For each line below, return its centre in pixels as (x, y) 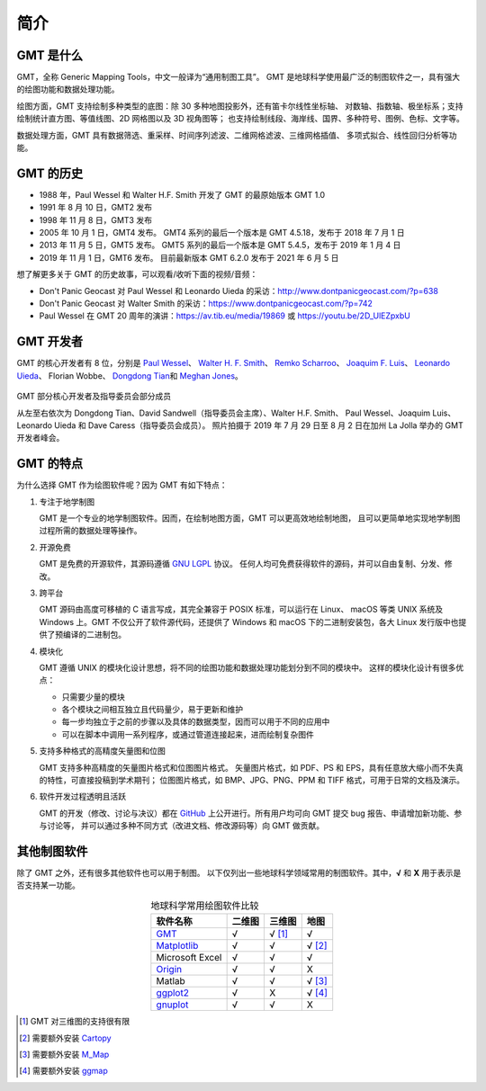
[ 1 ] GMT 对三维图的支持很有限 (75, 1022)
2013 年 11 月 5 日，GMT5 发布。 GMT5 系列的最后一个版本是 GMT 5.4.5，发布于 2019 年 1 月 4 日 (220, 245)
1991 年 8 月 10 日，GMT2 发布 (96, 208)
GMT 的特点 (50, 464)
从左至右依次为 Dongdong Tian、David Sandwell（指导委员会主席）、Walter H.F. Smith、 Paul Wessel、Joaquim (224, 413)
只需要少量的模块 (93, 696)
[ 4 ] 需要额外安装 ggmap (63, 1071)
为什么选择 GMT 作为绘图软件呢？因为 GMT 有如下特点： (122, 485)
